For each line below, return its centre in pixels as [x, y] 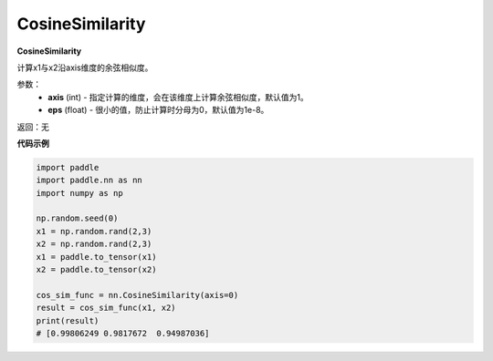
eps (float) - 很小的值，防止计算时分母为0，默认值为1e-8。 [158, 110]
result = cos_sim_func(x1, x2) [106, 308]
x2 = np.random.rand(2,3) [94, 244]
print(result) [68, 320]
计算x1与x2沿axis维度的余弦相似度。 [85, 67]
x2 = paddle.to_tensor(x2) [96, 269]
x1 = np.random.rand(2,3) [94, 231]
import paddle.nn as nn [89, 180]
